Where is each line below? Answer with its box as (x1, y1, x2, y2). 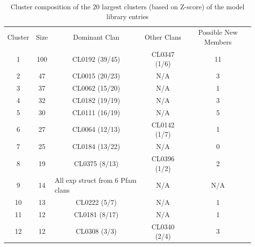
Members (204, 37, 232, 47)
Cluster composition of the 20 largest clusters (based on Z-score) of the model (10, 1, 245, 11)
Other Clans (144, 32, 181, 42)
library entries (106, 11, 149, 21)
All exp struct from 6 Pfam (54, 175, 137, 185)
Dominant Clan (73, 32, 120, 42)
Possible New (198, 27, 238, 37)
